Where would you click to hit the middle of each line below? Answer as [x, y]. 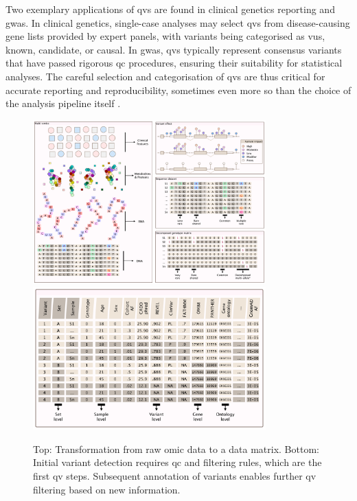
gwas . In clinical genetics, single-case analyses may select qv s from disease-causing [178, 22]
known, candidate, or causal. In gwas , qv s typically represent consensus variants [174, 49]
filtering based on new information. [107, 489]
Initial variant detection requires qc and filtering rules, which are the [177, 462]
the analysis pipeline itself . [63, 103]
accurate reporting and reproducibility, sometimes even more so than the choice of [178, 90]
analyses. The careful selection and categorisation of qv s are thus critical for [165, 76]
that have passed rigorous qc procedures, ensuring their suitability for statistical [174, 63]
